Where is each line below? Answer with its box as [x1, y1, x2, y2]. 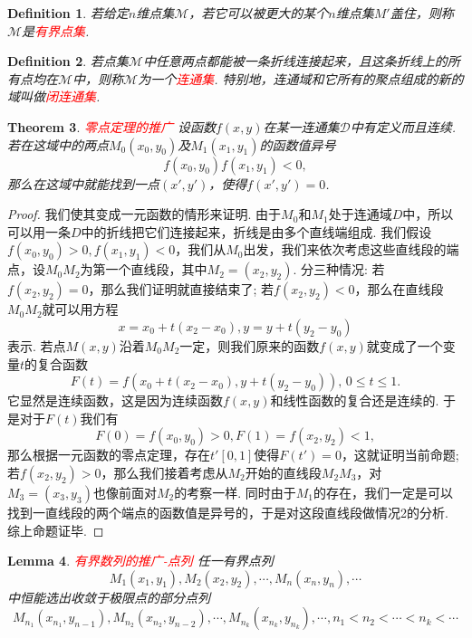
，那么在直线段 [354, 280, 444, 299]
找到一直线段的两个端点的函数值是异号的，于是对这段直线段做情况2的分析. [7, 502, 448, 521]
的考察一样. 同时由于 [174, 482, 296, 501]
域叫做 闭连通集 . [7, 87, 101, 106]
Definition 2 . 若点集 [7, 52, 129, 71]
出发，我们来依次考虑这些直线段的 [243, 240, 447, 259]
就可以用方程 [42, 300, 119, 319]
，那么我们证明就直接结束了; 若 [88, 280, 275, 299]
